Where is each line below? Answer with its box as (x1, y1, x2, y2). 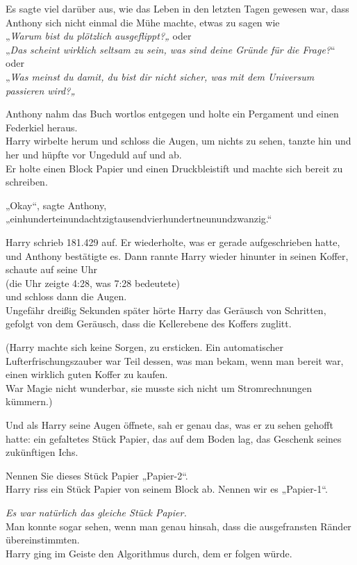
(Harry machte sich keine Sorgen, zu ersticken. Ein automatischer (6, 340, 283, 354)
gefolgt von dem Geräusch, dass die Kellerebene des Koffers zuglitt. (6, 316, 292, 331)
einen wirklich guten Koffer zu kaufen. (6, 367, 168, 382)
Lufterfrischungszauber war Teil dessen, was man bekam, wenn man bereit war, (6, 353, 344, 368)
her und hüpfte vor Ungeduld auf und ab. (6, 147, 182, 161)
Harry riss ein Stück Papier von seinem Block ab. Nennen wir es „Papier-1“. (6, 482, 328, 496)
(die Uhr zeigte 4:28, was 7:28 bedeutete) (6, 275, 180, 290)
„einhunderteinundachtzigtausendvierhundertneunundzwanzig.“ (6, 211, 272, 226)
